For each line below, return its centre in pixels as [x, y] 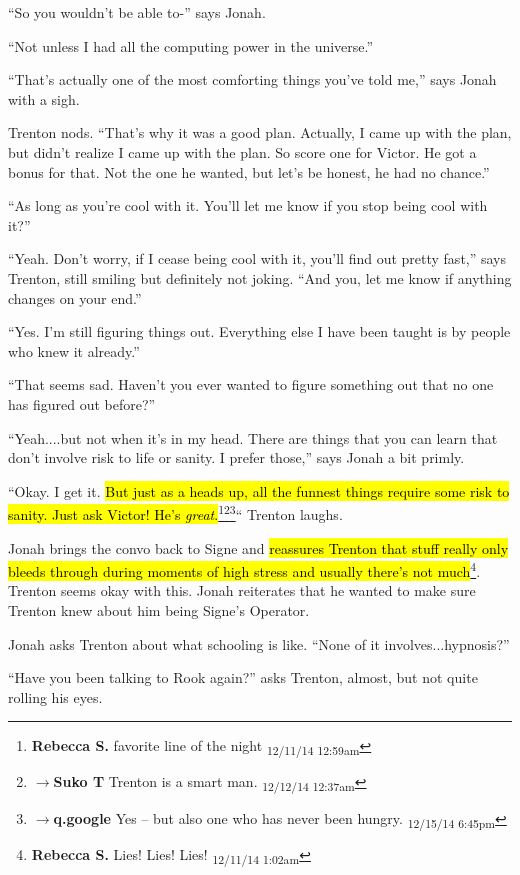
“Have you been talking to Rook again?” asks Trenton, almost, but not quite [243, 677]
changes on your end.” [75, 297]
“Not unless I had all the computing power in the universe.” [191, 45]
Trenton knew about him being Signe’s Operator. [159, 609]
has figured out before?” [82, 403]
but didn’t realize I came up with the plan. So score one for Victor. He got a [242, 151]
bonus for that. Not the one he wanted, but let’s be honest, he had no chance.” [249, 171]
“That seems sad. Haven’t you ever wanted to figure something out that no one [251, 384]
